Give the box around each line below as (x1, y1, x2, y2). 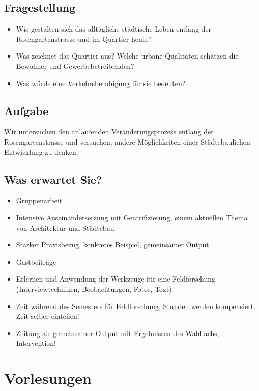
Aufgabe (4, 102, 49, 118)
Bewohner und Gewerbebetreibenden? (16, 60, 134, 71)
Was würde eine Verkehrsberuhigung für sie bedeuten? (16, 77, 186, 88)
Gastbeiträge (16, 256, 56, 267)
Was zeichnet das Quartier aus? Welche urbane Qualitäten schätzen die (16, 50, 239, 61)
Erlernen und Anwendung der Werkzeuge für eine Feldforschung (16, 273, 215, 284)
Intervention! (16, 338, 56, 348)
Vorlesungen (4, 368, 92, 388)
